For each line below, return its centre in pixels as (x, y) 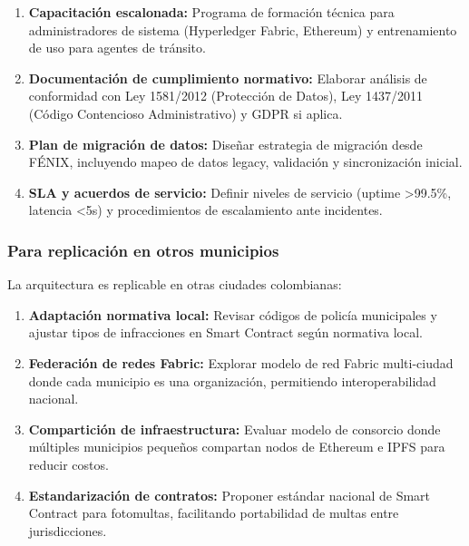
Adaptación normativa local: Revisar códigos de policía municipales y (233, 314)
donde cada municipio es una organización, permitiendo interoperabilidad (232, 380)
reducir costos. (68, 464)
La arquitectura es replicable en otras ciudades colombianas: (175, 284)
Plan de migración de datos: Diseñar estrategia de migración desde (225, 144)
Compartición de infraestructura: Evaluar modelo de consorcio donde (234, 429)
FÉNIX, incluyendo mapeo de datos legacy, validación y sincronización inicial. (245, 162)
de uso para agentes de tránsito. (117, 48)
